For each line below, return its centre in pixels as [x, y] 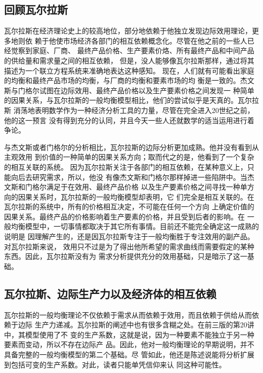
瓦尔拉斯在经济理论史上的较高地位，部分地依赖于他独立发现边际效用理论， [128, 31]
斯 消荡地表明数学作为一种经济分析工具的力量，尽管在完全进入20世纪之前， [129, 110]
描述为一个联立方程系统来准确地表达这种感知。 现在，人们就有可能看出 [122, 70]
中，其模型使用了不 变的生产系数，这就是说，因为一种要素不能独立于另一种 [129, 334]
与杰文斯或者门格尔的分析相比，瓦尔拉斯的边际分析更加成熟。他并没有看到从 [131, 147]
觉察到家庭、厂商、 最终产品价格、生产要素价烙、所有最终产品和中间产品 [133, 50]
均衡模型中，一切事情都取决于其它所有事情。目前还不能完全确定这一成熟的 [135, 226]
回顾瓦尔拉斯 [36, 9]
